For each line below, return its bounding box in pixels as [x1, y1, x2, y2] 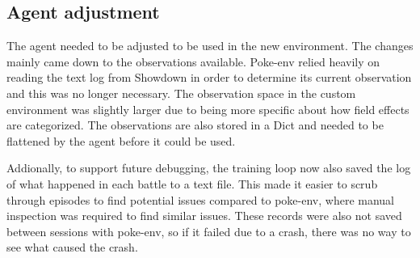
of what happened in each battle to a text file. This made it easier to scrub [6, 175, 378, 192]
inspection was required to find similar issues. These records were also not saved [6, 207, 402, 224]
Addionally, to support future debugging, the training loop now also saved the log [6, 159, 411, 176]
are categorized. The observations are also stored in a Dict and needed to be [6, 116, 384, 133]
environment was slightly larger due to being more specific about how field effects [6, 100, 409, 117]
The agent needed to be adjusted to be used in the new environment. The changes [6, 37, 414, 54]
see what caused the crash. [6, 239, 138, 256]
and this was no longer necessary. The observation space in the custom [6, 84, 356, 101]
